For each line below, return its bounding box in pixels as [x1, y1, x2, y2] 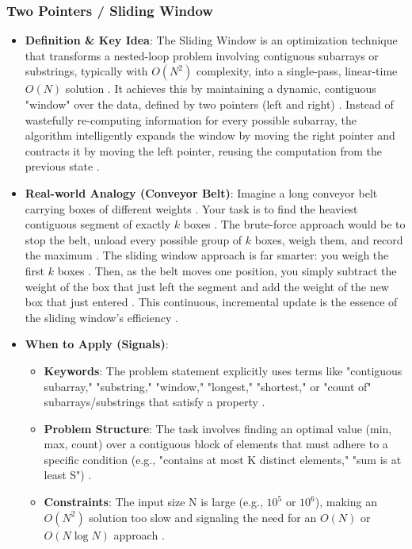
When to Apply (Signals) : [25, 336, 169, 352]
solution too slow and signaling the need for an [89, 509, 317, 525]
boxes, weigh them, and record [254, 231, 403, 248]
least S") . [44, 466, 92, 483]
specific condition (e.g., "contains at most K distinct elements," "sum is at [44, 451, 402, 467]
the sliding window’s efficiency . [25, 309, 178, 325]
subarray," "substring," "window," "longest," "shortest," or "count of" [44, 378, 372, 394]
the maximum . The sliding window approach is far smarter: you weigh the [25, 247, 389, 263]
